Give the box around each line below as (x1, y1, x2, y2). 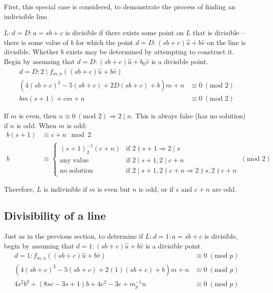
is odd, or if (138, 184, 174, 194)
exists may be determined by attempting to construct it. (66, 46, 234, 57)
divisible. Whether (4, 46, 59, 57)
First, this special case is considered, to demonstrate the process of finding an (4, 1, 235, 11)
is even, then (19, 111, 57, 121)
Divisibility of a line (4, 208, 106, 223)
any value (59, 157, 89, 164)
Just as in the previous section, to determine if (4, 231, 143, 241)
